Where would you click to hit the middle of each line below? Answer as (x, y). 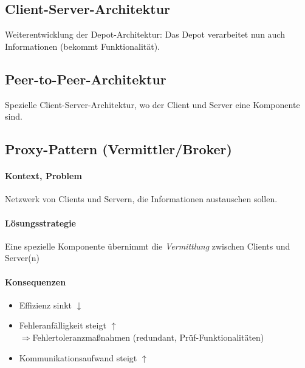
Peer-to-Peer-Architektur (86, 79)
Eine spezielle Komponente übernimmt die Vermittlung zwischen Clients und (148, 246)
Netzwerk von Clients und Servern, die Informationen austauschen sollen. (141, 199)
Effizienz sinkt (46, 305)
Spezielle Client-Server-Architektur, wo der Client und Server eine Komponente (152, 104)
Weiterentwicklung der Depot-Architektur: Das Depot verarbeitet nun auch (145, 34)
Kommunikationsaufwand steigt (78, 357)
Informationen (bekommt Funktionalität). (83, 46)
